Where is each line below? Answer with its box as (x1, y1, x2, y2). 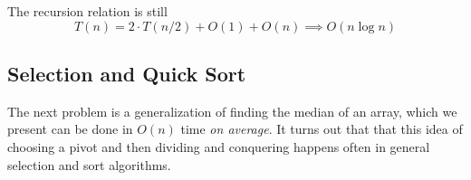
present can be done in (7, 119, 133, 138)
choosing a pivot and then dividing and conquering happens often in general (7, 137, 430, 156)
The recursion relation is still (7, 2, 168, 20)
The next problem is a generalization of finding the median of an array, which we (7, 101, 457, 120)
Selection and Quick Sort (7, 59, 246, 87)
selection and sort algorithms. (7, 155, 171, 174)
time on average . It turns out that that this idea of (180, 119, 463, 138)
